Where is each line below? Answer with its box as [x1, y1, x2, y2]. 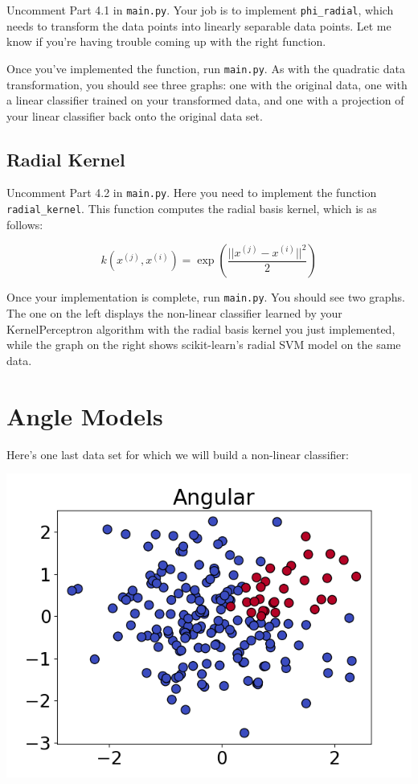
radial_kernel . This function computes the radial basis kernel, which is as [6, 200, 377, 217]
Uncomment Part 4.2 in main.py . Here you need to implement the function [6, 184, 377, 201]
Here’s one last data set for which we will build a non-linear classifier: [6, 445, 349, 462]
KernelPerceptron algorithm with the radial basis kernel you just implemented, [6, 320, 395, 337]
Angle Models [6, 399, 163, 432]
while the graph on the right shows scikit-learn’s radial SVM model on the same [6, 336, 401, 353]
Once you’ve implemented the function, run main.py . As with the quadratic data [6, 60, 405, 76]
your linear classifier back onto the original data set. [6, 107, 263, 124]
